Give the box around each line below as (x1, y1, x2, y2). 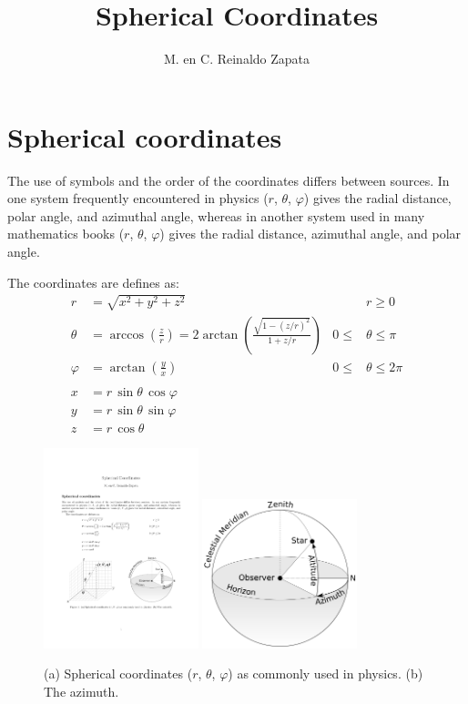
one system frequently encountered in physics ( (7, 189, 269, 208)
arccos (109, 328, 144, 342)
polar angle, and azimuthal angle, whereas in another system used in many (7, 206, 425, 225)
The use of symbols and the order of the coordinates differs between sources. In (7, 170, 450, 189)
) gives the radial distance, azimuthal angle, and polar (159, 224, 462, 243)
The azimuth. (44, 681, 119, 700)
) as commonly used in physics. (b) (228, 664, 423, 683)
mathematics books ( (7, 224, 125, 243)
